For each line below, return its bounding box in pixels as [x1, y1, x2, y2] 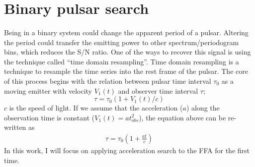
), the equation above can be [139, 112, 226, 122]
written [4, 122, 26, 132]
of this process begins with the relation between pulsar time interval [4, 75, 211, 86]
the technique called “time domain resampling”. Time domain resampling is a [4, 56, 239, 66]
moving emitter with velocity [4, 85, 92, 96]
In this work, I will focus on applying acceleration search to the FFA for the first [4, 145, 250, 155]
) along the [186, 103, 220, 113]
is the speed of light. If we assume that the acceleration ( [9, 103, 183, 113]
